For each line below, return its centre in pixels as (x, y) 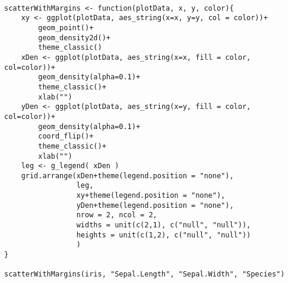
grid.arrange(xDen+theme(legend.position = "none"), (127, 176)
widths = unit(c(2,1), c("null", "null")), (164, 225)
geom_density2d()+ (74, 38)
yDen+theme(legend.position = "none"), (155, 205)
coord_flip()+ (66, 136)
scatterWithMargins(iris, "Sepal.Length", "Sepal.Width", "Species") (145, 274)
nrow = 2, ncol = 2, (117, 215)
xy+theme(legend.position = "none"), (151, 196)
